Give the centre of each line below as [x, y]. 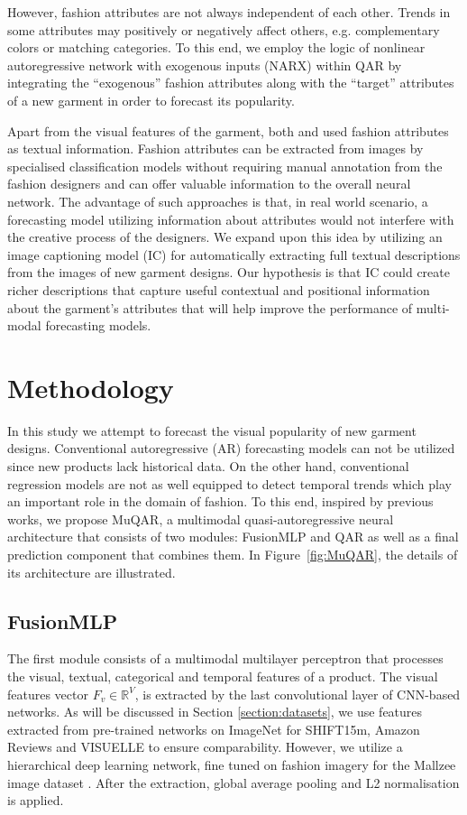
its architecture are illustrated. [92, 572]
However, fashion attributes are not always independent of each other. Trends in [229, 12]
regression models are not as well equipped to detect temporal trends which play [229, 483]
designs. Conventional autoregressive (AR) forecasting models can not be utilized [231, 448]
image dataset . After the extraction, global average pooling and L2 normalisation [233, 782]
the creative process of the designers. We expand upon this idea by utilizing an [225, 237]
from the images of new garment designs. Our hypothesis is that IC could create [229, 272]
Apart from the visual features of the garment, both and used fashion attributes [228, 130]
